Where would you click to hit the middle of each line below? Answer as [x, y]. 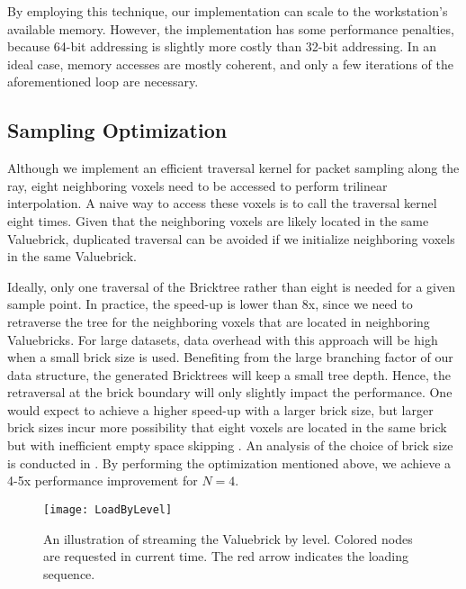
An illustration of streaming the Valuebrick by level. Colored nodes [228, 538]
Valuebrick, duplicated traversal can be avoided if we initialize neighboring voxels [231, 238]
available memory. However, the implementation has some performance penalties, [231, 28]
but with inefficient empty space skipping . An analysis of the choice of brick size [230, 445]
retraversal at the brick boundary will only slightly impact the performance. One [230, 392]
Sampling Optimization [117, 130]
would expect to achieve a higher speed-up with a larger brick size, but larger [220, 409]
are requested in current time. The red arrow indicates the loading [226, 556]
